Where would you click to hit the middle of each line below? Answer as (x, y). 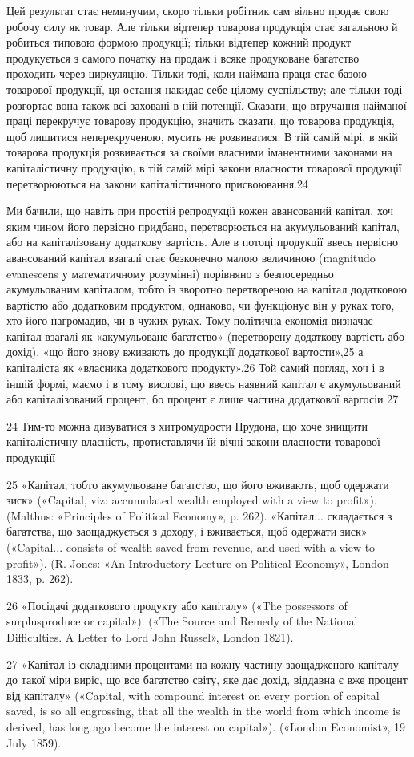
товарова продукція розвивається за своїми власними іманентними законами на (199, 152)
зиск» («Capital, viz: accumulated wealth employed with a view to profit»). (192, 500)
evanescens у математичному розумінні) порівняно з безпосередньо (170, 273)
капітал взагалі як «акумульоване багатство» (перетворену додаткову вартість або (205, 336)
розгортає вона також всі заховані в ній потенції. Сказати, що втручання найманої (207, 105)
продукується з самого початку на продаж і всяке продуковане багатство (183, 57)
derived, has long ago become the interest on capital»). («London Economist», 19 (206, 726)
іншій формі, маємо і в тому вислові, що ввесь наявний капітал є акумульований (204, 383)
